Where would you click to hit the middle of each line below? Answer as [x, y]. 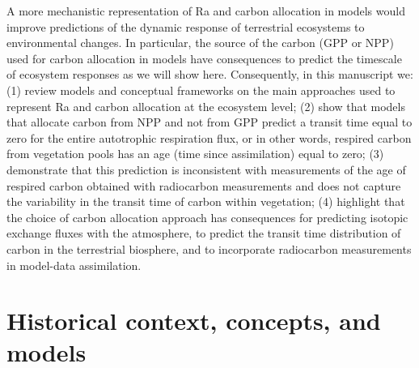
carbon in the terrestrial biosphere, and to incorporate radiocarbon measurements [209, 248]
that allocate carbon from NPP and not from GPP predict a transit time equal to [209, 122]
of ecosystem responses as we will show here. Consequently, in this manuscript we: [210, 74]
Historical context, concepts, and [194, 321]
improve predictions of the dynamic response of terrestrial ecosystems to [186, 26]
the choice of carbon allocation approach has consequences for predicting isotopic [207, 217]
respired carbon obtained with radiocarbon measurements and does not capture [204, 185]
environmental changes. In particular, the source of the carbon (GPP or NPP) [200, 43]
